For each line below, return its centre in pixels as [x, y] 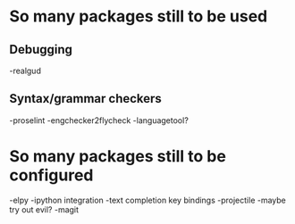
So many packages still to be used [139, 17]
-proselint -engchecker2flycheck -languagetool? [99, 120]
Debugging [41, 50]
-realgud [25, 71]
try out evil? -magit [44, 209]
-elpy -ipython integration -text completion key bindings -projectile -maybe [147, 200]
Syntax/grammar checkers [86, 99]
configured [51, 175]
